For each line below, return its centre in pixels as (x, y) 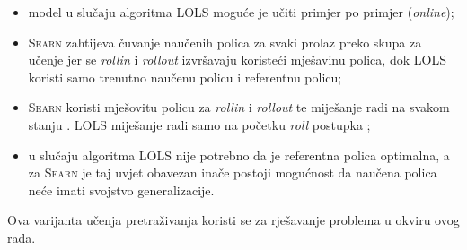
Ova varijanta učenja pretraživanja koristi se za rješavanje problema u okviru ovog (233, 220)
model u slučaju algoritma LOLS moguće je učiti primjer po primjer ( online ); (241, 12)
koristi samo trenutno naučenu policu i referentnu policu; (185, 77)
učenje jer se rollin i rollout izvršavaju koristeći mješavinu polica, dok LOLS (237, 60)
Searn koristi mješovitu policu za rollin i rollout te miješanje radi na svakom (239, 107)
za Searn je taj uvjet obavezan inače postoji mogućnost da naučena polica (233, 172)
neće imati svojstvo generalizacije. (121, 190)
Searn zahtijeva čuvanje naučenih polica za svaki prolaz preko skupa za (225, 42)
